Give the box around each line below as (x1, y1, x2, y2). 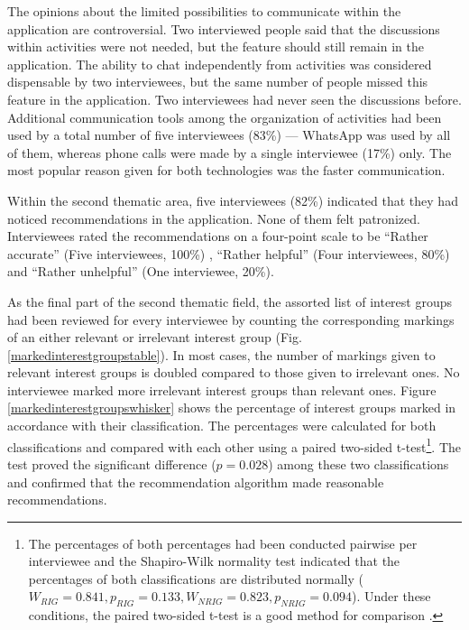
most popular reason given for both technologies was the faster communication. (7, 161, 446, 180)
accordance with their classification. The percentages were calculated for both (7, 416, 437, 435)
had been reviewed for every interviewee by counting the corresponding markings (7, 310, 455, 329)
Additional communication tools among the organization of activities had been (7, 107, 442, 126)
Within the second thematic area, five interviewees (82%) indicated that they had (7, 190, 458, 209)
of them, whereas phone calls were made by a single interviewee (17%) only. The (7, 143, 452, 162)
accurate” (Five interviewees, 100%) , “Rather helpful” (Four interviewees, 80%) (7, 244, 450, 263)
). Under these (351, 587, 431, 606)
